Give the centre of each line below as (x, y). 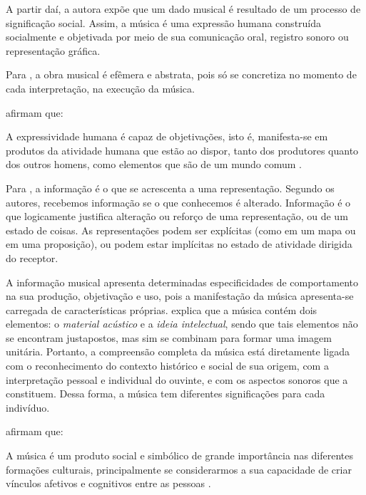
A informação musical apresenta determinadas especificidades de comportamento (182, 282)
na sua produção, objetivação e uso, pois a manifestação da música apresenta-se (180, 296)
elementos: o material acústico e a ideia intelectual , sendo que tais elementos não (182, 324)
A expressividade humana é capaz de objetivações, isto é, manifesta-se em (167, 136)
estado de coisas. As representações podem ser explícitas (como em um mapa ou (181, 230)
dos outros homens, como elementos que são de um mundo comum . (154, 164)
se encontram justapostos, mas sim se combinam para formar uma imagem (169, 337)
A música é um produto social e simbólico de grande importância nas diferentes (180, 455)
